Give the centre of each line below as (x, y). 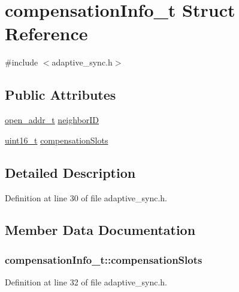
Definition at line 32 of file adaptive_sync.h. (86, 282)
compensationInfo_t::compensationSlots (104, 259)
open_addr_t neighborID (52, 120)
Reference (46, 33)
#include (22, 62)
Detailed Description (70, 172)
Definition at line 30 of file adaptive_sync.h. (86, 197)
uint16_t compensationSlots (57, 140)
